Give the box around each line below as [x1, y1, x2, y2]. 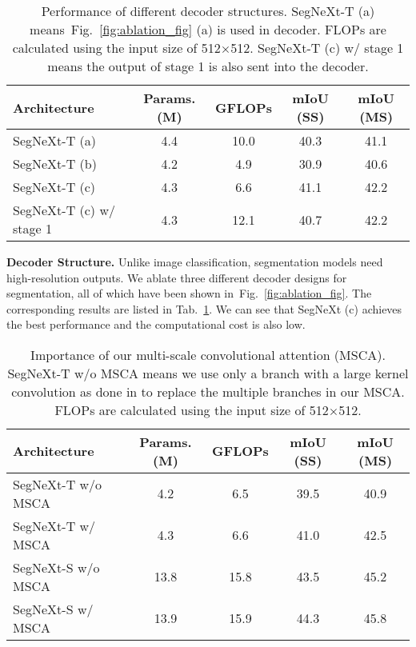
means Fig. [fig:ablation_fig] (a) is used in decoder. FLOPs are [30, 20, 386, 38]
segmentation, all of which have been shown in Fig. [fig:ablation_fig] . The [6, 285, 372, 302]
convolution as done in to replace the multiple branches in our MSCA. [11, 381, 405, 401]
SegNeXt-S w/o [13, 557, 100, 577]
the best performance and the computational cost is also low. [6, 316, 306, 333]
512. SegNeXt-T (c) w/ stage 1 [230, 38, 404, 57]
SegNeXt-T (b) [13, 154, 97, 173]
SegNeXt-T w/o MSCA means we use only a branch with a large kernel [7, 363, 409, 382]
